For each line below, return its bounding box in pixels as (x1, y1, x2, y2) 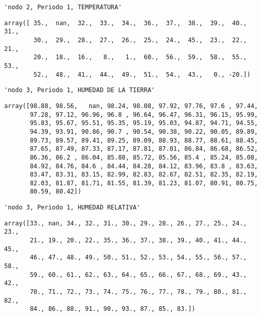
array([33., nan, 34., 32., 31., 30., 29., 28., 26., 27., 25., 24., (4, 219, 247, 227)
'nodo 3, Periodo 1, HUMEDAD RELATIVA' (4, 204, 140, 212)
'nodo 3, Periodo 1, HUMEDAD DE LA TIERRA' (4, 86, 155, 94)
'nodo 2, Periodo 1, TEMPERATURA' (4, 4, 122, 11)
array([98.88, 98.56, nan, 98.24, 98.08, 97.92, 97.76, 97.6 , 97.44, (4, 102, 258, 110)
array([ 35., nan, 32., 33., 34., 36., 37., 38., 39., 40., (4, 19, 247, 27)
